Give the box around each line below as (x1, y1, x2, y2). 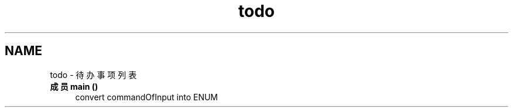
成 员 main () (50, 81, 98, 91)
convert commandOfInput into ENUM (75, 91, 218, 102)
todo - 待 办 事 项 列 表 (50, 69, 137, 80)
